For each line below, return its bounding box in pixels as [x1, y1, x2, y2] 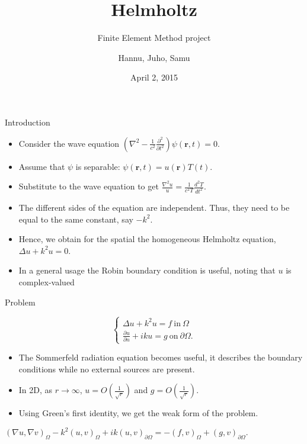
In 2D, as [18, 384, 53, 396]
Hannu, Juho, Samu [118, 51, 190, 63]
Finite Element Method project [97, 31, 211, 44]
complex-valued [18, 276, 75, 288]
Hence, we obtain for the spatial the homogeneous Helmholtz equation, [18, 233, 276, 245]
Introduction [5, 115, 50, 128]
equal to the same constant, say [18, 213, 133, 225]
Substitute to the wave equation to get [18, 180, 159, 192]
